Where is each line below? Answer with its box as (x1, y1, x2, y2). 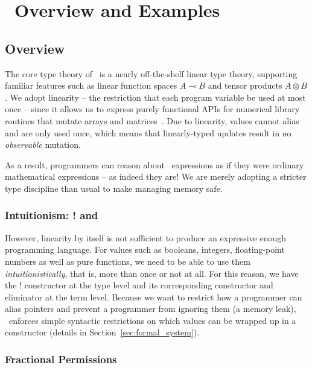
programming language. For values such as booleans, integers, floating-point (5, 243, 285, 256)
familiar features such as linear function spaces (5, 79, 177, 92)
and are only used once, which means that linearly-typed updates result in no (5, 126, 291, 139)
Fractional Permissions (5, 352, 117, 366)
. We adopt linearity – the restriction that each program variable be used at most (5, 90, 306, 103)
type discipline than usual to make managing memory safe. (5, 182, 223, 194)
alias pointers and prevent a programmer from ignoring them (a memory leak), (5, 302, 296, 315)
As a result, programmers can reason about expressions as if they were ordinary (5, 158, 304, 171)
